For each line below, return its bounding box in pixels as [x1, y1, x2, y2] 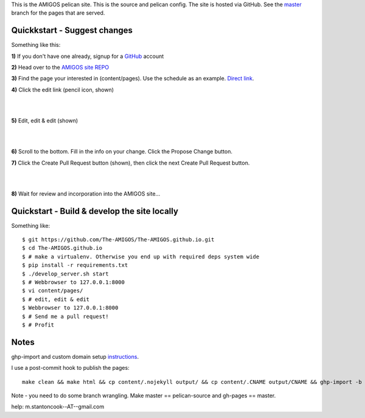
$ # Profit [22, 321, 55, 328]
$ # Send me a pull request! [22, 313, 109, 320]
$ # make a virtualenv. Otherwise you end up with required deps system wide [22, 253, 260, 260]
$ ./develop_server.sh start [22, 270, 109, 277]
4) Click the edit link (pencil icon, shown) [11, 86, 114, 93]
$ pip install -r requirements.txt [22, 262, 128, 269]
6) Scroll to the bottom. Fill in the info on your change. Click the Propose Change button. [11, 148, 233, 155]
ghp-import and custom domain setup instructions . [11, 353, 139, 360]
